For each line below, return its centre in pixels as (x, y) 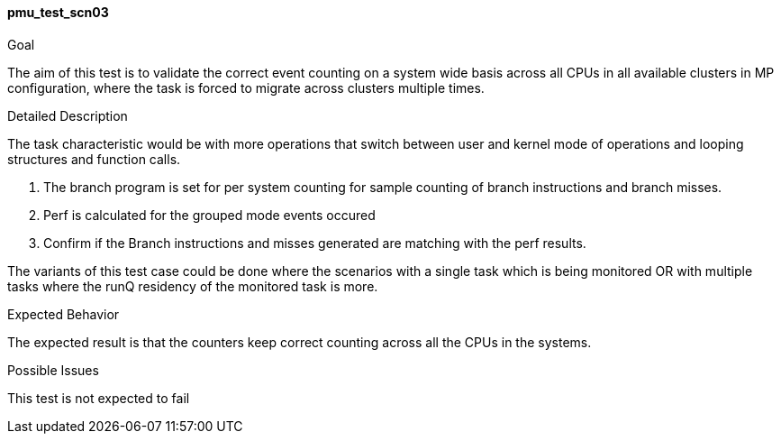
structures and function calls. (94, 159)
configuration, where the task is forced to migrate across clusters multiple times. (246, 87)
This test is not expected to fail (99, 398)
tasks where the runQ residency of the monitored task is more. (193, 286)
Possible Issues (53, 370)
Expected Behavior (64, 314)
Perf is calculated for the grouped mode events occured (209, 215)
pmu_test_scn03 (58, 12)
